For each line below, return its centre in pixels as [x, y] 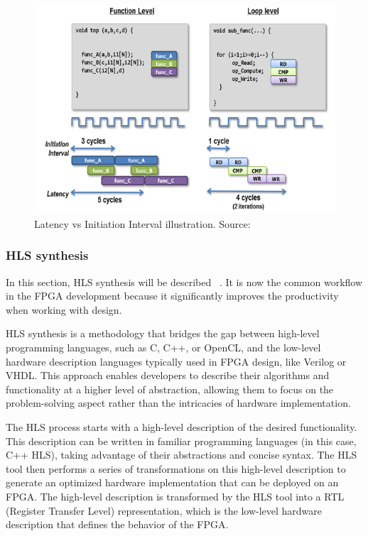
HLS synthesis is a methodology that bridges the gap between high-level [163, 333]
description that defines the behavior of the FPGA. [117, 524]
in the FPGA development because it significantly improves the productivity [172, 296]
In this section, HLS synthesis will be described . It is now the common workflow [184, 281]
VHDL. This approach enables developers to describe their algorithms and [168, 375]
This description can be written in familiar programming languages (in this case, [181, 441]
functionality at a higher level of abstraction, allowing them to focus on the [170, 389]
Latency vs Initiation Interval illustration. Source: [142, 223]
